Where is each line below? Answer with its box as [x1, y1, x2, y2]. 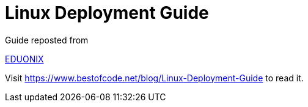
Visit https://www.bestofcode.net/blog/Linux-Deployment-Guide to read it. [5, 72, 304, 83]
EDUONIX [5, 53, 44, 64]
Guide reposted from [5, 34, 89, 45]
